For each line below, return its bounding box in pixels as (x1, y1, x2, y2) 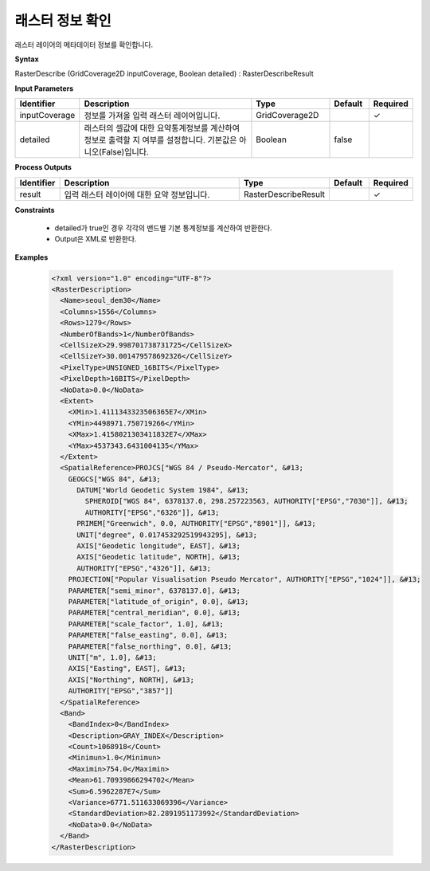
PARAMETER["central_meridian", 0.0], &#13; (68, 608, 240, 618)
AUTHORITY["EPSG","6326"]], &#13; (84, 508, 220, 517)
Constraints (14, 205, 55, 214)
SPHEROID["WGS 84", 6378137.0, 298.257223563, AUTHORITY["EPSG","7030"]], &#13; (84, 496, 409, 506)
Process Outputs (14, 163, 72, 172)
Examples (14, 252, 49, 262)
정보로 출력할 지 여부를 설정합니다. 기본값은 (84, 135, 237, 146)
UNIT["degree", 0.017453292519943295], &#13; (76, 530, 258, 539)
